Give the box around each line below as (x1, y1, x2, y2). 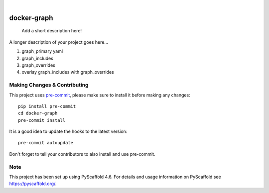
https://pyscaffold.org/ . (9, 181, 57, 187)
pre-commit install (18, 117, 66, 123)
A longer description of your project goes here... (9, 39, 108, 45)
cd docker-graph (18, 110, 58, 116)
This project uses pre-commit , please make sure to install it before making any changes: (9, 92, 190, 98)
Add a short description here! (21, 28, 82, 34)
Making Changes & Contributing (9, 82, 89, 89)
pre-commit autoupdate (18, 140, 74, 146)
